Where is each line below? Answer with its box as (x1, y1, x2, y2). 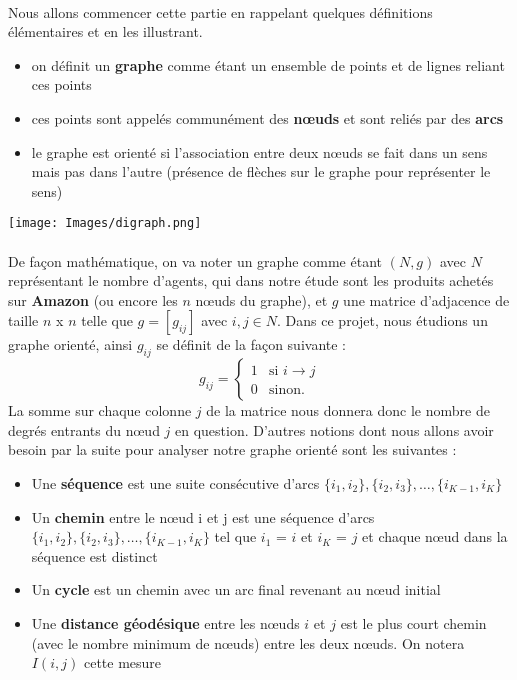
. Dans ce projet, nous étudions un (277, 310, 488, 331)
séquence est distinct (31, 545, 158, 566)
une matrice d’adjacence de (343, 289, 510, 310)
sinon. (268, 383, 305, 398)
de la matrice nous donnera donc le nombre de (206, 400, 490, 421)
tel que (214, 526, 257, 547)
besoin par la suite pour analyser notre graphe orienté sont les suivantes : (8, 439, 457, 460)
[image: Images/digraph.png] (8, 216, 202, 231)
